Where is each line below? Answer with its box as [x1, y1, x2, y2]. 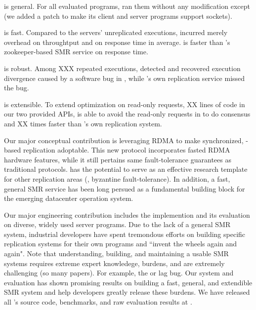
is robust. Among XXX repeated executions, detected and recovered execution [4, 63, 241, 73]
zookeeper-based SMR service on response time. [4, 46, 148, 57]
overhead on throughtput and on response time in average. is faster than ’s [4, 37, 230, 47]
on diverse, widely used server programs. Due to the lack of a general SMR [4, 219, 231, 230]
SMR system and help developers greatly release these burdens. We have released [4, 287, 250, 297]
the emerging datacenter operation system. [4, 193, 133, 203]
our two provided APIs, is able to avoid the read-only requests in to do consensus [4, 109, 251, 119]
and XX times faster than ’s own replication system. [4, 118, 162, 128]
